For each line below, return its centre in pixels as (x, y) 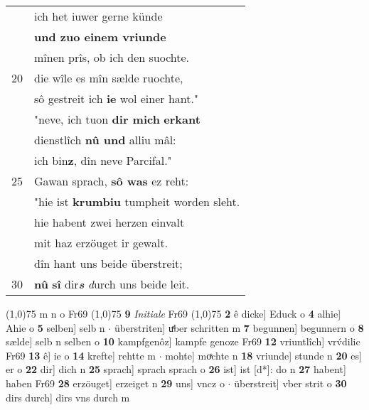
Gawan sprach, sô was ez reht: (112, 181)
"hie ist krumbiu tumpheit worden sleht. (137, 201)
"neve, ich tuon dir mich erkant (117, 119)
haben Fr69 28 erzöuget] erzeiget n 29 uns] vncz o (115, 383)
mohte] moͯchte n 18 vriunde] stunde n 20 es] (263, 355)
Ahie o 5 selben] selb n (55, 327)
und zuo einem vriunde (100, 37)
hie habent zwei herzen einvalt (109, 222)
